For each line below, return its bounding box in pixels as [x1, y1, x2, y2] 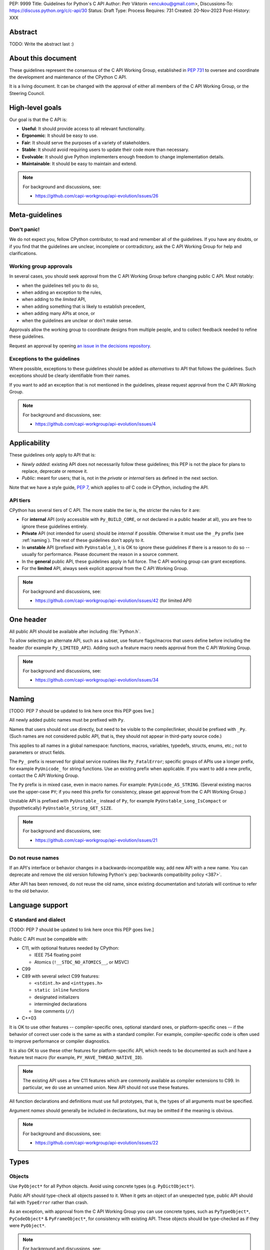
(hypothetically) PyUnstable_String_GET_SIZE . [9, 805, 112, 811]
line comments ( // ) [34, 1008, 74, 1014]
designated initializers [34, 994, 79, 1000]
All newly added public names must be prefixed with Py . [9, 717, 125, 723]
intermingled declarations [34, 1001, 87, 1007]
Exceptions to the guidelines [9, 355, 80, 362]
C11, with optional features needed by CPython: [21, 945, 119, 951]
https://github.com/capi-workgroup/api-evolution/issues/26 [35, 193, 158, 199]
